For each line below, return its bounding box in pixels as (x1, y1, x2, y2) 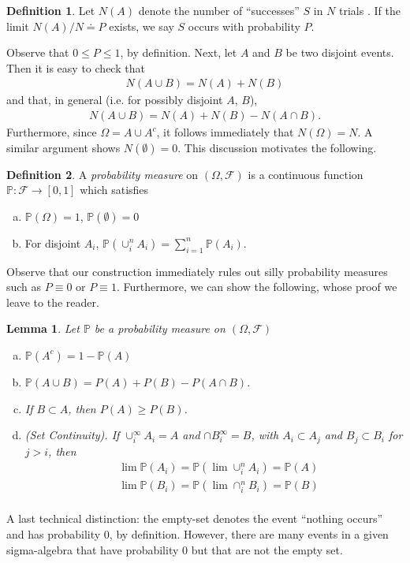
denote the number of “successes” (138, 2, 300, 18)
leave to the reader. (6, 293, 99, 310)
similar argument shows (6, 139, 121, 155)
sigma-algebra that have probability (6, 541, 179, 557)
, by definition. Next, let (120, 44, 237, 61)
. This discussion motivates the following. (177, 139, 377, 155)
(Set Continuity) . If (24, 427, 120, 443)
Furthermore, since (6, 124, 97, 140)
